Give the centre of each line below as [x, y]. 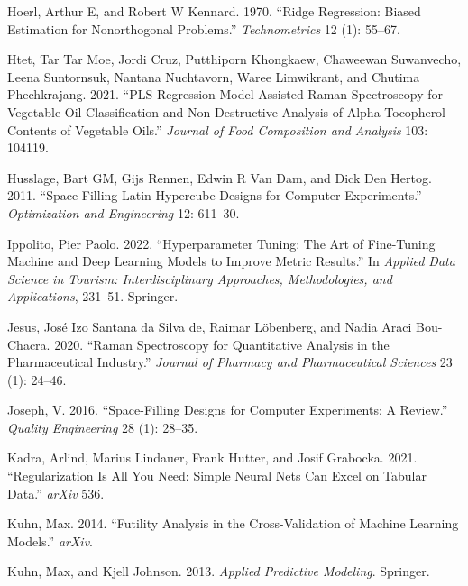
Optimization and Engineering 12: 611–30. [124, 212]
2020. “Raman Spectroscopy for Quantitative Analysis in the [222, 344]
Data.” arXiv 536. [56, 493]
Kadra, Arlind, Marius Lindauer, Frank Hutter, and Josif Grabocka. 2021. [212, 458]
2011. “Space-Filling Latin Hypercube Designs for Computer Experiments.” [215, 195]
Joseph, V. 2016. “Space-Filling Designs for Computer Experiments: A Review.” [228, 410]
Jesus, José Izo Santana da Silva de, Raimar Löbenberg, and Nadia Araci [210, 326]
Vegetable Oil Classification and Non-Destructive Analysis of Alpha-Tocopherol [227, 111]
